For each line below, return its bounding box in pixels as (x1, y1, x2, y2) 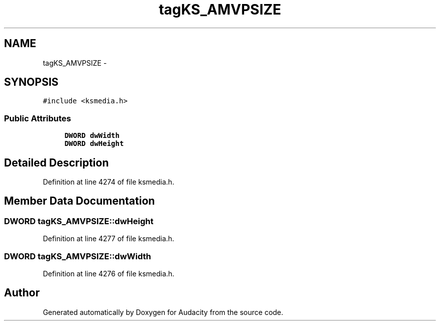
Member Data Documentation (4, 195, 155, 208)
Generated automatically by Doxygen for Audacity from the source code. (43, 307, 283, 316)
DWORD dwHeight (64, 139, 124, 148)
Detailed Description (4, 156, 109, 169)
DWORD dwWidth (64, 131, 120, 140)
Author (4, 286, 40, 299)
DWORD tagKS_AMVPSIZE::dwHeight (4, 216, 154, 226)
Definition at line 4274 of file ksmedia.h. (43, 178, 174, 187)
